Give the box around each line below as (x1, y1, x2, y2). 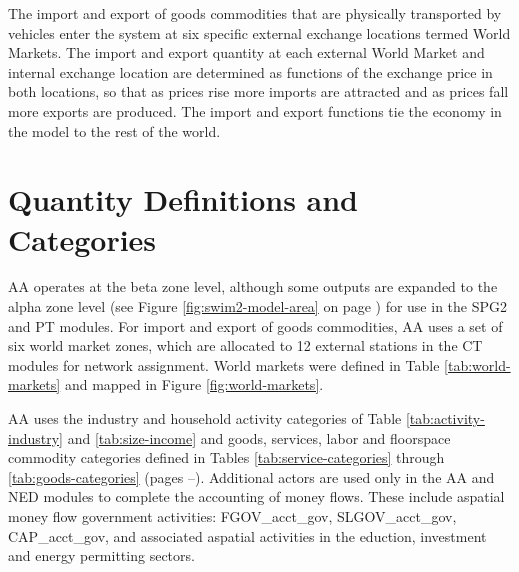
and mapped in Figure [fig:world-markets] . (64, 374, 324, 395)
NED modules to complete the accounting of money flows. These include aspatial (8, 486, 505, 507)
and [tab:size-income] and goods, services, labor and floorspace (67, 427, 451, 448)
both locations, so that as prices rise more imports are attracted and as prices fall (8, 81, 509, 102)
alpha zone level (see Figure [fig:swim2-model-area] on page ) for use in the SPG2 (8, 296, 507, 317)
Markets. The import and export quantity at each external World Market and (8, 42, 485, 63)
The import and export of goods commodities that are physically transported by (8, 3, 502, 23)
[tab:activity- (405, 408, 485, 429)
